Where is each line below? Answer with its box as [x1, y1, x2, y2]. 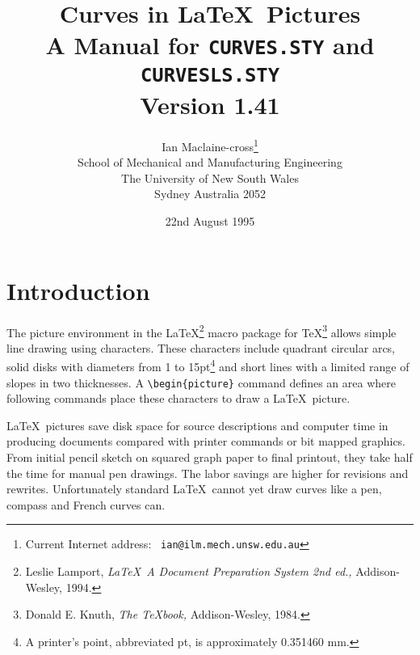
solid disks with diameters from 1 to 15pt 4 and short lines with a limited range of [6, 356, 409, 374]
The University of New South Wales [121, 169, 299, 186]
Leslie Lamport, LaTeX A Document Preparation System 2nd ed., [25, 563, 352, 580]
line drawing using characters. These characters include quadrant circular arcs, [6, 339, 396, 356]
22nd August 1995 [165, 212, 255, 229]
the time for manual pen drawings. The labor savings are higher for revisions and [6, 464, 409, 481]
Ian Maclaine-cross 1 [162, 135, 258, 154]
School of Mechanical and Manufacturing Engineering [78, 154, 342, 171]
